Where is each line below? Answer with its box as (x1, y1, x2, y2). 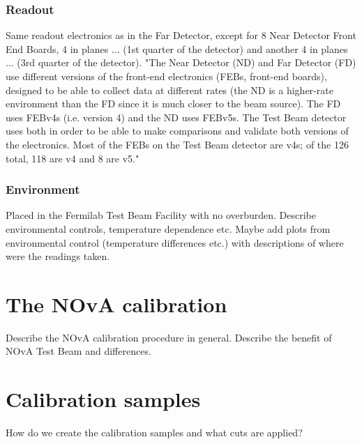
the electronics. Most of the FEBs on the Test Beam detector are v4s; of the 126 (6, 137, 349, 151)
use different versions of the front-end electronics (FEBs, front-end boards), (6, 69, 327, 83)
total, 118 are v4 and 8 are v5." (6, 151, 139, 165)
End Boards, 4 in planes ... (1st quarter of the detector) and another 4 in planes (6, 41, 348, 56)
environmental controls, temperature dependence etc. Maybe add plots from (6, 221, 331, 236)
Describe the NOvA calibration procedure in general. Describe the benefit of (6, 330, 332, 344)
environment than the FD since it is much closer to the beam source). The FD (6, 96, 341, 111)
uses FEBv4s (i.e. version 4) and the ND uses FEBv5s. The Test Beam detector (6, 109, 347, 124)
